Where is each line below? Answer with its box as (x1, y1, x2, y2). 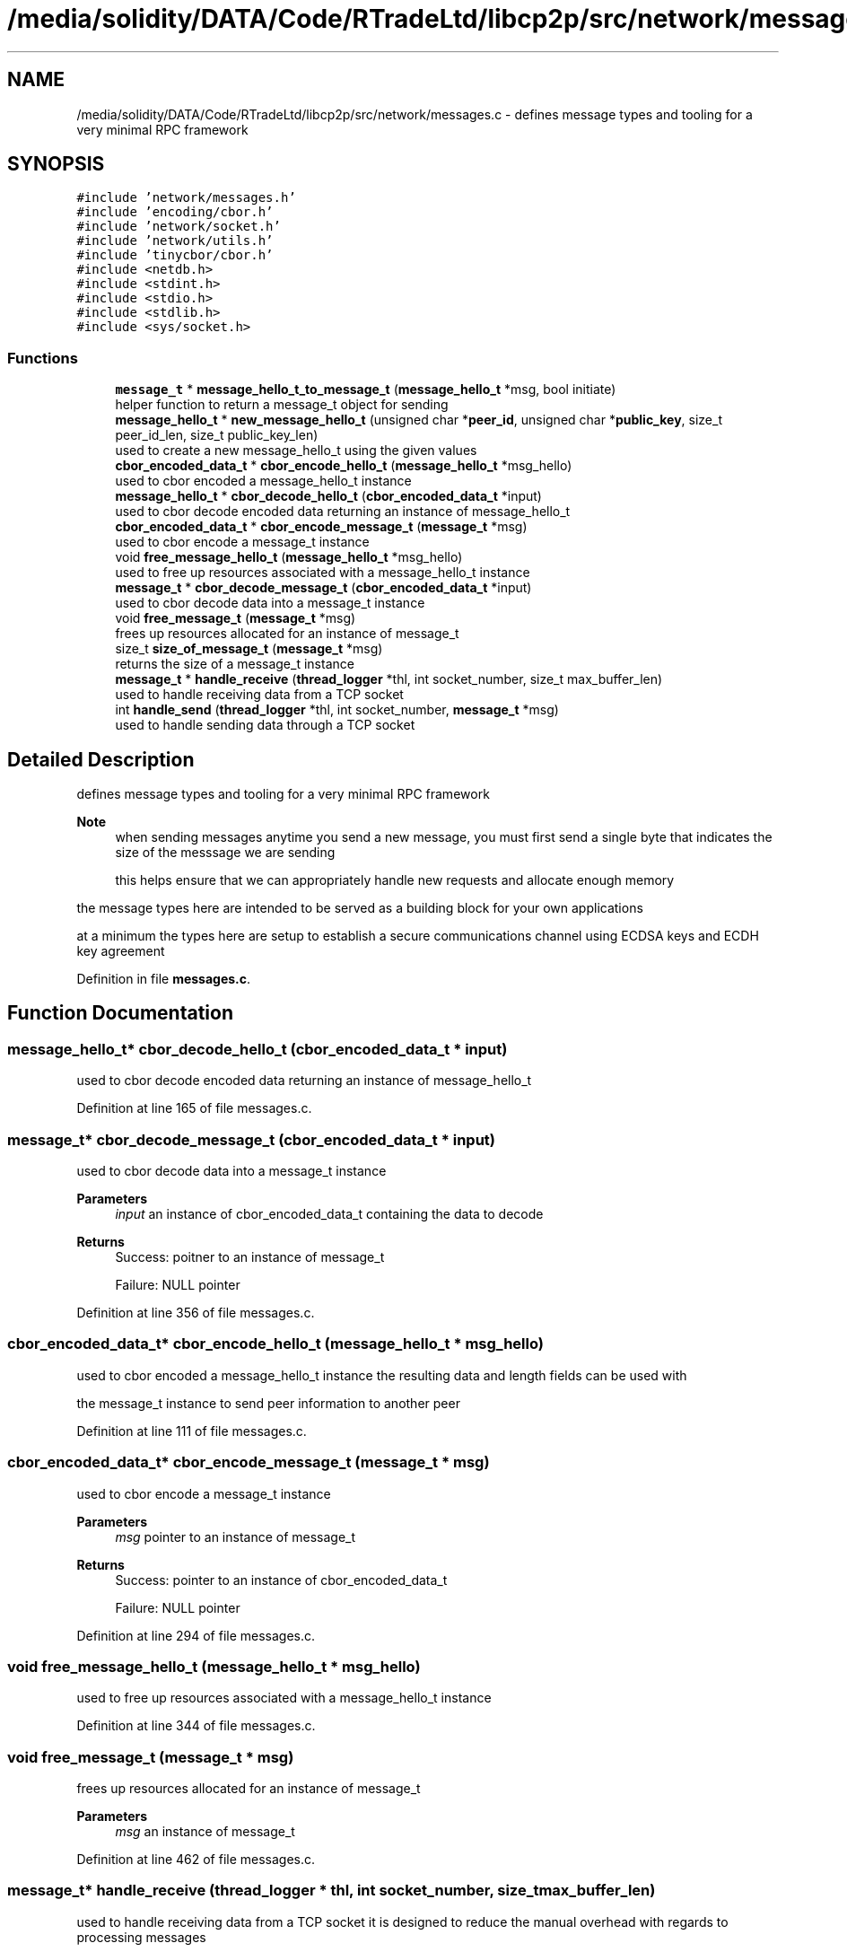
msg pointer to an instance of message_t (115, 1528, 356, 1545)
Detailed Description (7, 748, 195, 771)
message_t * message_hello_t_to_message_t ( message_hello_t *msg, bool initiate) (115, 381, 616, 398)
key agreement (76, 943, 165, 959)
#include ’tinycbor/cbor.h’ (76, 248, 274, 263)
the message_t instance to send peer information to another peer (76, 1395, 460, 1411)
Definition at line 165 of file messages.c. (76, 1100, 312, 1116)
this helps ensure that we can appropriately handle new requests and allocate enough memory (115, 872, 675, 888)
